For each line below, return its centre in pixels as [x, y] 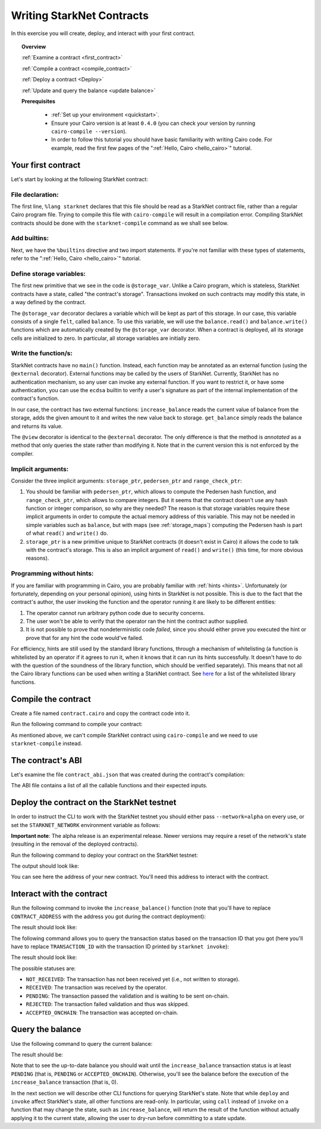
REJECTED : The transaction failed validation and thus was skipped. [108, 1004]
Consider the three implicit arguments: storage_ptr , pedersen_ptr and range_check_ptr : [126, 481]
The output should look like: [45, 866]
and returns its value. [37, 426]
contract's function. [35, 399]
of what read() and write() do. [67, 533]
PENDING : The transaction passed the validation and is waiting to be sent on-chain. [128, 996]
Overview [34, 46]
